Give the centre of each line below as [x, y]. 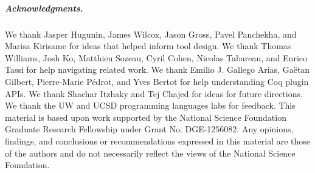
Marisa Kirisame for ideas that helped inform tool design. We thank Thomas [148, 46]
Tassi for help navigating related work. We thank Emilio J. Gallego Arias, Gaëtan [157, 70]
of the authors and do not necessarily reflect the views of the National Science [150, 153]
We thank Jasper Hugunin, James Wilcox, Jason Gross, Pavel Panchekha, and [151, 34]
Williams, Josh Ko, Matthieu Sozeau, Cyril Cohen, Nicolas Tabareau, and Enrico [156, 57]
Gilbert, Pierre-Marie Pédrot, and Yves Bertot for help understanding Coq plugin [157, 81]
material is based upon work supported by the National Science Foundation [146, 117]
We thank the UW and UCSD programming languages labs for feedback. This [150, 105]
